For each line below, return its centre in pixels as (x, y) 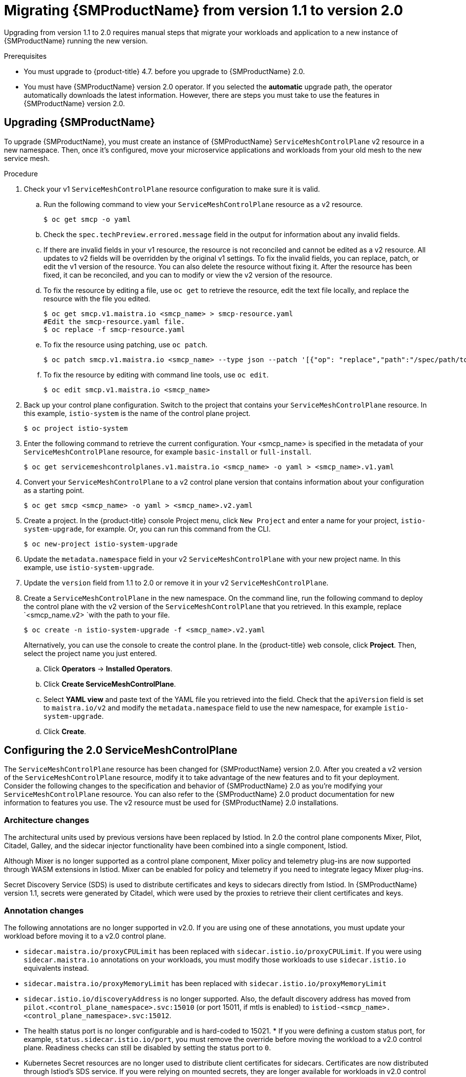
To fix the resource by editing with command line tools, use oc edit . (156, 374)
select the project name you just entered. (90, 653)
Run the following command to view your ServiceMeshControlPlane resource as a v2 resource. (203, 204)
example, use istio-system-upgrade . (89, 567)
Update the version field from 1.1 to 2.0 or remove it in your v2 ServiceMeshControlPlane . (176, 582)
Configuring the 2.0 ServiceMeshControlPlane (121, 750)
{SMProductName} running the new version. (76, 41)
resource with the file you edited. (97, 298)
